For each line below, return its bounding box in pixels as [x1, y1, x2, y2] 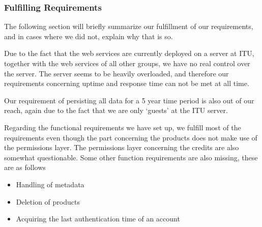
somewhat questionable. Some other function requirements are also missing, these [4, 152, 258, 162]
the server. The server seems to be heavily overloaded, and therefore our [4, 68, 229, 78]
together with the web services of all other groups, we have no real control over [4, 58, 250, 68]
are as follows [4, 162, 46, 173]
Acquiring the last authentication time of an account [16, 213, 180, 224]
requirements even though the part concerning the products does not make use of [4, 132, 257, 143]
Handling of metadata [16, 179, 84, 189]
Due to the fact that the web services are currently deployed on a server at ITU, [4, 48, 254, 59]
